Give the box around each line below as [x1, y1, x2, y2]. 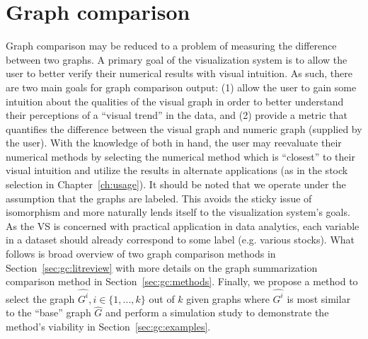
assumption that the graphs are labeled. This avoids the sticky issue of [6, 190, 312, 205]
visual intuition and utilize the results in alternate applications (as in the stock [6, 163, 348, 178]
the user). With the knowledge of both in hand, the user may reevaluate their [6, 135, 342, 150]
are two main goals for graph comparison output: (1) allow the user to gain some [6, 79, 357, 94]
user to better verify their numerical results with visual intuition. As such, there [6, 66, 352, 81]
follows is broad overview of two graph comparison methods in [6, 246, 276, 261]
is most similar [287, 291, 351, 306]
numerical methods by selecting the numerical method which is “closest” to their [6, 149, 355, 163]
